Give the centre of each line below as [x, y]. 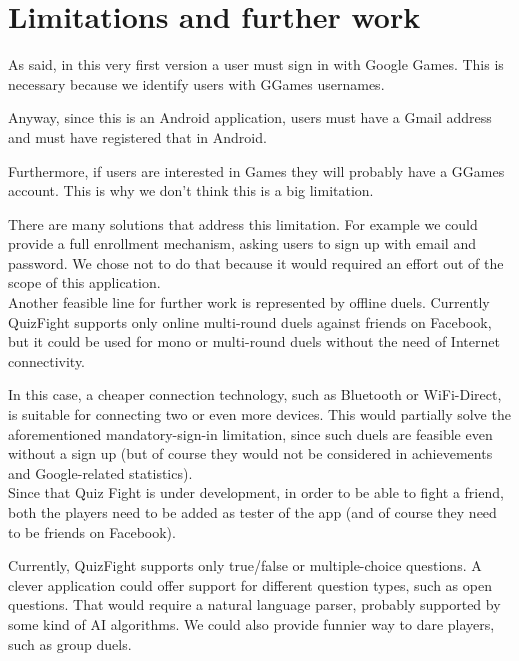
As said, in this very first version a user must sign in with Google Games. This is [256, 64]
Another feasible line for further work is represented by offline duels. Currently [249, 302]
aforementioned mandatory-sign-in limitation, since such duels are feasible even [250, 433]
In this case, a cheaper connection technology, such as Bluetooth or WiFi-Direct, [255, 394]
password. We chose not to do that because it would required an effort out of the [256, 262]
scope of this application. [84, 282]
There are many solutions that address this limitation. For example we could [243, 223]
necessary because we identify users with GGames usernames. [196, 83]
